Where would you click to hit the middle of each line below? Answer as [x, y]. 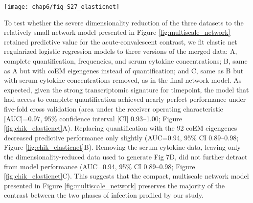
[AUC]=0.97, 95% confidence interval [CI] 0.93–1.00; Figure [93, 118]
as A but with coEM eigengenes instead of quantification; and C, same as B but [124, 70]
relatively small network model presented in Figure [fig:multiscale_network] [117, 32]
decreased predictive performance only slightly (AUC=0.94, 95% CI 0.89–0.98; [121, 137]
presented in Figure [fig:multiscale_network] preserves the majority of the [115, 185]
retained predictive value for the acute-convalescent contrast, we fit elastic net [121, 41]
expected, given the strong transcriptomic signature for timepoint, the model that [126, 89]
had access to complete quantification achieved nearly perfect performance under [125, 99]
